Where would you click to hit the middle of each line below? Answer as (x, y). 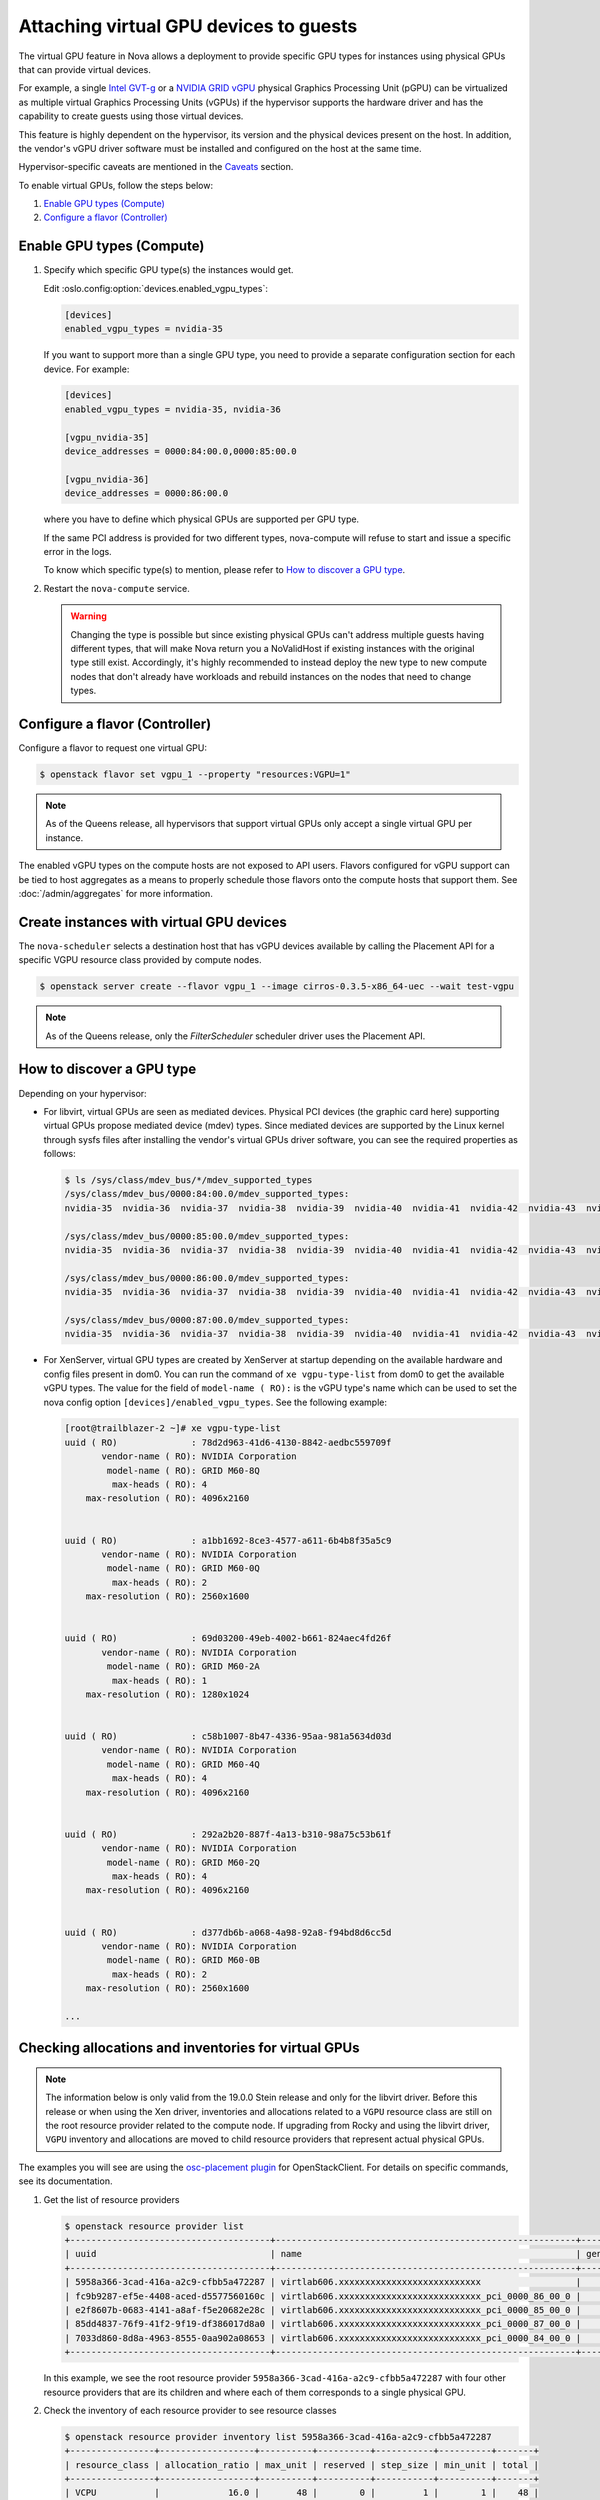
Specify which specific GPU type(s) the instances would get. (168, 270)
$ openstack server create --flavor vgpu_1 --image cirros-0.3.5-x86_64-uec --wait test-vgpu (277, 986)
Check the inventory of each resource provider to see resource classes (190, 2410)
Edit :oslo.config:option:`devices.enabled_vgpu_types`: (156, 288)
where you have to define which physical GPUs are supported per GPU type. (201, 519)
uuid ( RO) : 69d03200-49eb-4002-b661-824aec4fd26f (228, 1638)
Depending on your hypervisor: (82, 1093)
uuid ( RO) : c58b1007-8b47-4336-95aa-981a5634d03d (228, 1736)
